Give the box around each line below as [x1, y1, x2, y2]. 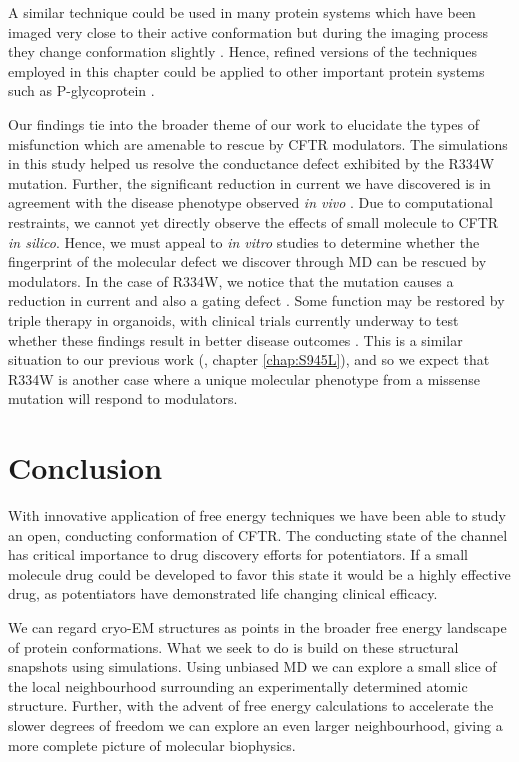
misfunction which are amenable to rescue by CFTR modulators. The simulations [8, 133, 508, 154]
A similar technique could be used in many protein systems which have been [8, 2, 476, 22]
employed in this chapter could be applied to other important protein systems [8, 60, 485, 81]
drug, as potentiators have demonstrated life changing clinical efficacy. [8, 583, 438, 604]
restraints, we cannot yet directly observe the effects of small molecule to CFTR [8, 211, 499, 232]
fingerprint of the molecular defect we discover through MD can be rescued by [8, 251, 487, 272]
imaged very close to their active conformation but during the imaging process [8, 21, 488, 42]
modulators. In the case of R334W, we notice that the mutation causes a [8, 270, 454, 291]
